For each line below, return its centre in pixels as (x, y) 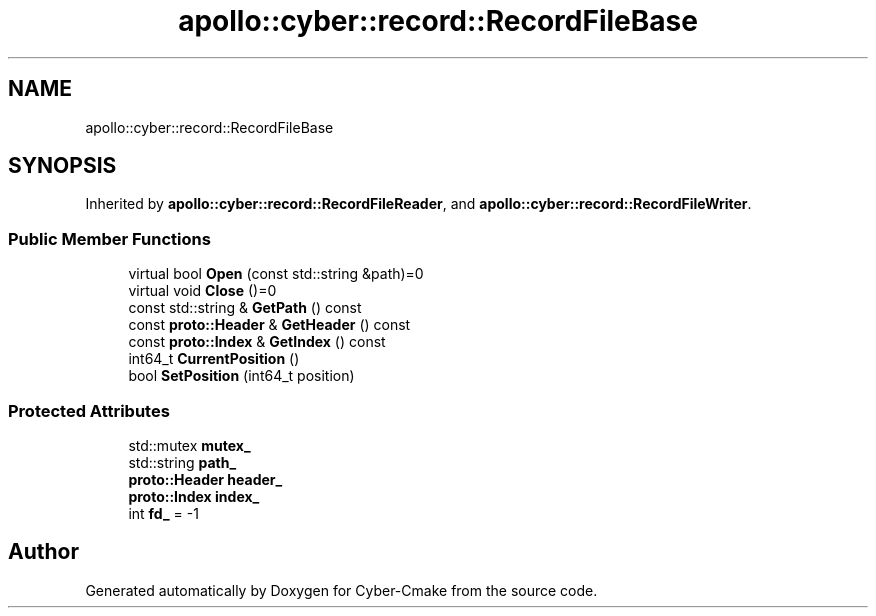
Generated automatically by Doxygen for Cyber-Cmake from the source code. (341, 590)
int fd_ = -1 (163, 513)
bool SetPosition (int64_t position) (241, 376)
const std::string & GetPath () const (245, 308)
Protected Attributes (89, 410)
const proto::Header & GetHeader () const (269, 325)
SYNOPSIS (62, 166)
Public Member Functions (109, 238)
